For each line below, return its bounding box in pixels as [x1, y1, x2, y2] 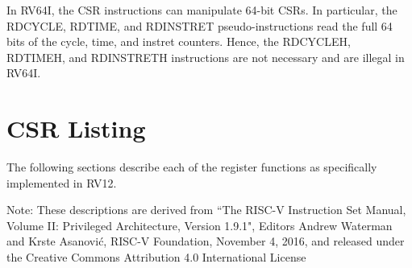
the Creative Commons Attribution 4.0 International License [6, 249, 306, 266]
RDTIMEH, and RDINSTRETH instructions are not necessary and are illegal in [6, 48, 405, 65]
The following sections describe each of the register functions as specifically [6, 159, 377, 175]
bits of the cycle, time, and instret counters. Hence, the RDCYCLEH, [6, 33, 351, 50]
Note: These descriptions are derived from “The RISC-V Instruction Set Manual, [6, 201, 406, 218]
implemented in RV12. [6, 174, 117, 191]
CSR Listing [6, 112, 146, 145]
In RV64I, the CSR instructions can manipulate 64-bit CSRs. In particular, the [6, 2, 397, 18]
